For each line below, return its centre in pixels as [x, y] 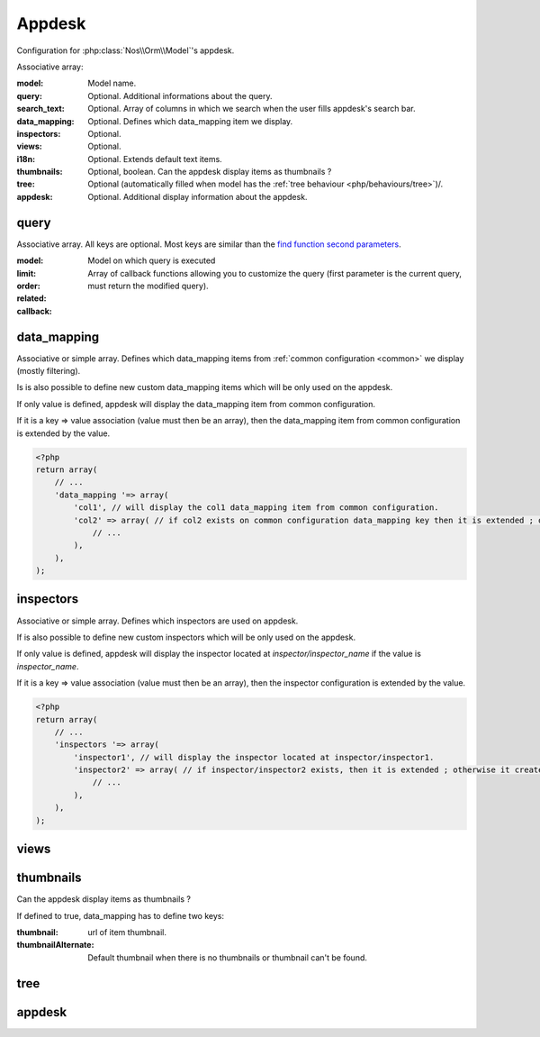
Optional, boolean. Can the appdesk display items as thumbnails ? [210, 172]
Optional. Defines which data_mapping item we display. [190, 121]
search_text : [40, 109]
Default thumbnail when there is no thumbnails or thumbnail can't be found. [228, 957]
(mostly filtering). [49, 371]
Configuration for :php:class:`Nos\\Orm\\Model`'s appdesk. [126, 50]
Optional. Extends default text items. [155, 159]
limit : [26, 273]
